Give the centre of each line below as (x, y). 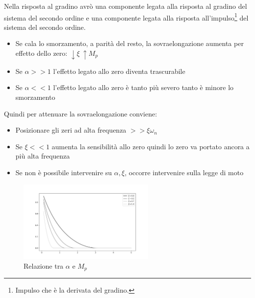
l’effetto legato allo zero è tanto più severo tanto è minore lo (143, 87)
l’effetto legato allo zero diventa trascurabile (119, 71)
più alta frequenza (43, 156)
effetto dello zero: (41, 53)
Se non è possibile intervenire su (64, 172)
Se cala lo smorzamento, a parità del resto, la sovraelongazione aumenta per (129, 43)
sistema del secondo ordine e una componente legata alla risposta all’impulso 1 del (126, 17)
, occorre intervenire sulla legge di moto (184, 172)
